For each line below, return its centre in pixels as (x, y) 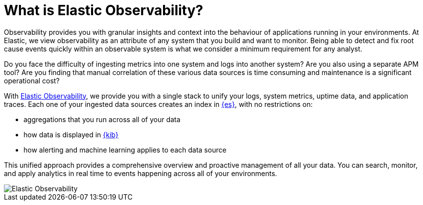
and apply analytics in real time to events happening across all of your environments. (141, 173)
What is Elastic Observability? (104, 10)
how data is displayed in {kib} (71, 134)
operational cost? (32, 80)
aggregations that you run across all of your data (102, 119)
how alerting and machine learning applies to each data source (125, 150)
